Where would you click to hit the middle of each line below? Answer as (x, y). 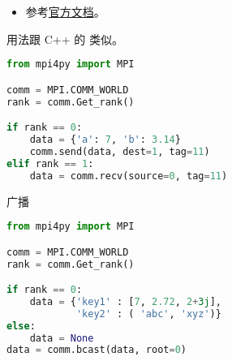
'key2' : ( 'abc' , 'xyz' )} (148, 314)
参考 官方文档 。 (65, 11)
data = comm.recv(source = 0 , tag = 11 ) (129, 176)
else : (21, 326)
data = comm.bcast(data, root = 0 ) (97, 350)
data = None (62, 338)
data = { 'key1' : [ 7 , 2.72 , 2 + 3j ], (125, 301)
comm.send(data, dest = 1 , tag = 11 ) (120, 151)
